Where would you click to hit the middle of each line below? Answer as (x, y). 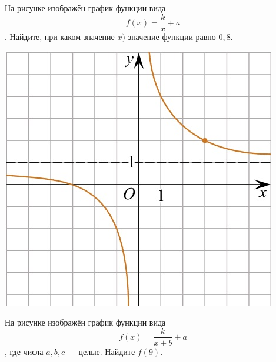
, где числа (24, 351)
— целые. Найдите (101, 351)
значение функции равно (172, 36)
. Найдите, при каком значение (60, 36)
